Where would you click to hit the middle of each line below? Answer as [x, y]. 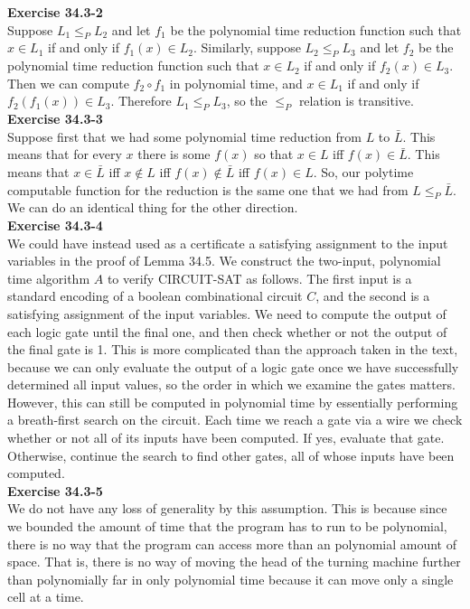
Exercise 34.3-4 [55, 225]
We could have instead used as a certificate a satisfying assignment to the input [228, 243]
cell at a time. [46, 597]
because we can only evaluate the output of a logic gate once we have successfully [233, 366]
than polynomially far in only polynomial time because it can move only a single [230, 579]
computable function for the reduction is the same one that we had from [208, 189]
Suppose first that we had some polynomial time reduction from [184, 136]
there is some [174, 154]
